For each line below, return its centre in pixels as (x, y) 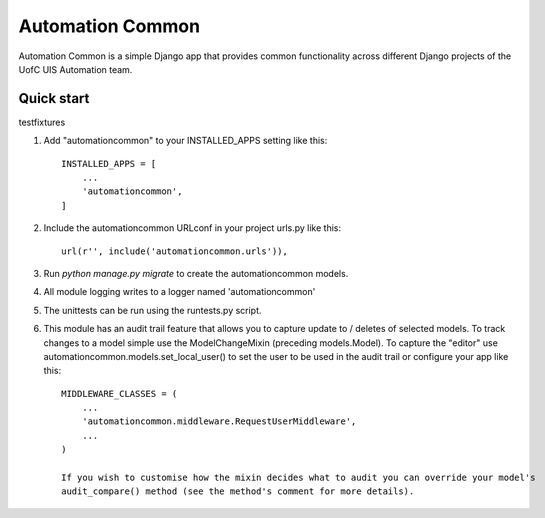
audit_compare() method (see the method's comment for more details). (238, 491)
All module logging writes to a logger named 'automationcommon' (179, 292)
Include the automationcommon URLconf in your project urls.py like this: (192, 228)
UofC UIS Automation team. (75, 69)
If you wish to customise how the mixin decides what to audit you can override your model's (298, 478)
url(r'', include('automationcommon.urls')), (175, 251)
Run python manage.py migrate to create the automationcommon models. (196, 273)
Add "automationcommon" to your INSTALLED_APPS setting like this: (185, 141)
